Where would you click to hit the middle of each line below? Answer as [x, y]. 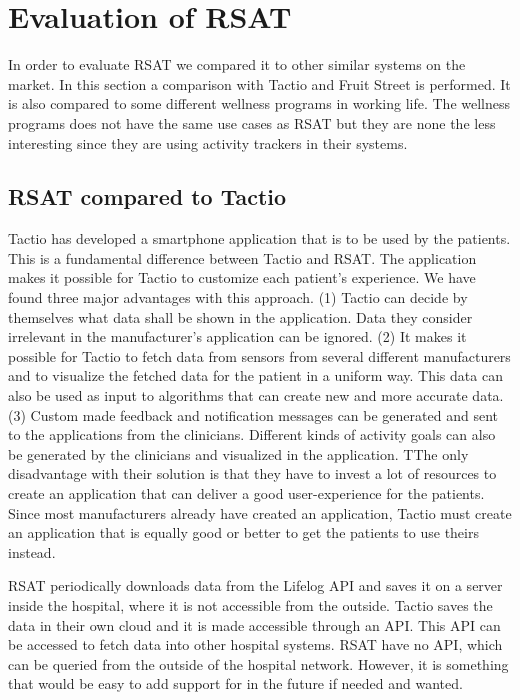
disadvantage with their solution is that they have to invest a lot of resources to [252, 473]
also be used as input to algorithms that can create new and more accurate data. [256, 395]
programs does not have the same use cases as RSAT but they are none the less [252, 122]
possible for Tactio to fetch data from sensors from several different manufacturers [259, 355]
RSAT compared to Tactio [147, 196]
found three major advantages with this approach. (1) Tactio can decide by [238, 297]
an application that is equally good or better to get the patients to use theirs [243, 532]
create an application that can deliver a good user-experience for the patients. [246, 493]
